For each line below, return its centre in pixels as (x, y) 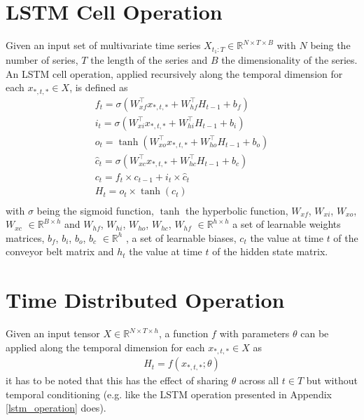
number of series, (42, 59)
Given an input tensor (53, 333)
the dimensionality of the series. (289, 59)
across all (259, 380)
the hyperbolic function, (237, 210)
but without (332, 380)
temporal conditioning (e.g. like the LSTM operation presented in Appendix (169, 394)
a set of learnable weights (287, 224)
